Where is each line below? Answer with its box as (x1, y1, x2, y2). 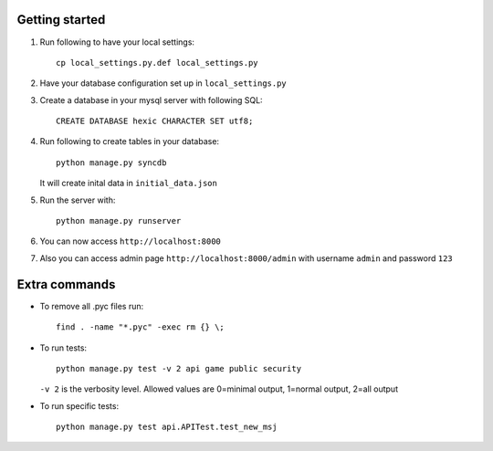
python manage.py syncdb (56, 157, 167, 168)
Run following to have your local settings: (39, 37, 195, 47)
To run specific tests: (39, 400, 119, 411)
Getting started (16, 12, 106, 27)
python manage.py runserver (56, 215, 182, 226)
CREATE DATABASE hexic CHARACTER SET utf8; (56, 116, 254, 127)
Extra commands (16, 277, 116, 292)
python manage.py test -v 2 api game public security (56, 363, 301, 373)
